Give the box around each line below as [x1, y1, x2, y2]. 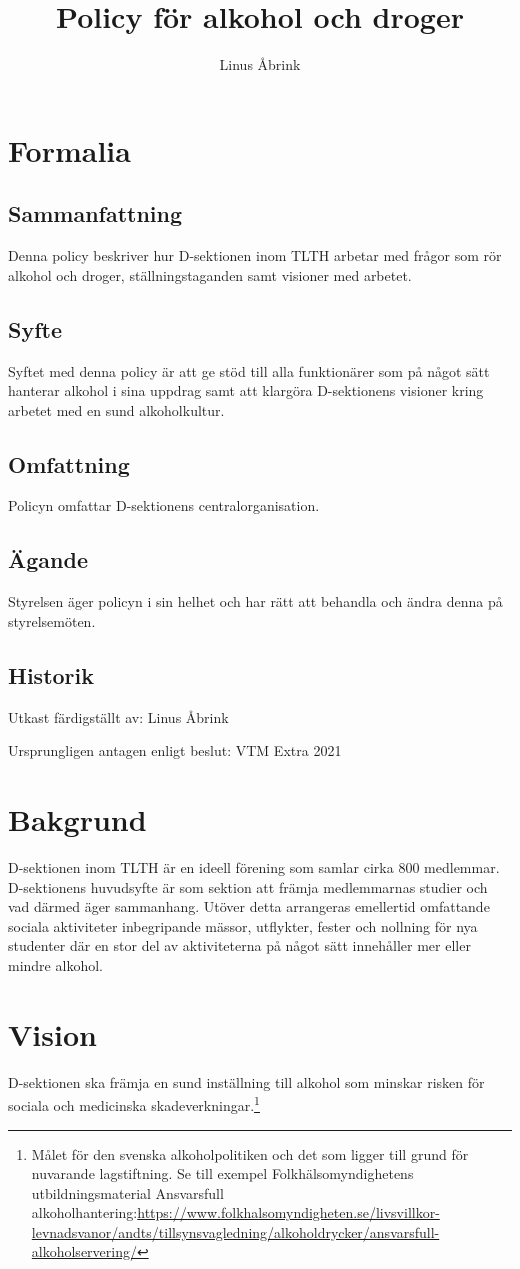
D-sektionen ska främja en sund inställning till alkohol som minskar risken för [8, 1071, 485, 1092]
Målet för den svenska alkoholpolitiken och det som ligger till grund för [31, 1143, 469, 1164]
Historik [8, 659, 94, 690]
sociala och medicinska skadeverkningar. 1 [8, 1092, 260, 1115]
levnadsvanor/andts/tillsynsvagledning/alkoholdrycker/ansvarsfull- [31, 1221, 440, 1242]
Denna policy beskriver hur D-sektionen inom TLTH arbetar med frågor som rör [8, 245, 502, 266]
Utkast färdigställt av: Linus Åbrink [8, 706, 229, 727]
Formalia [8, 129, 131, 170]
